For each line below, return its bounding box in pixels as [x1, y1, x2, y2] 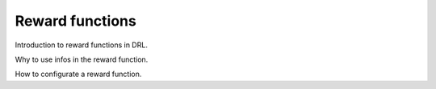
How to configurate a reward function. [15, 69, 142, 79]
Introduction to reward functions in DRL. [15, 40, 149, 50]
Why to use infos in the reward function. [15, 55, 149, 64]
